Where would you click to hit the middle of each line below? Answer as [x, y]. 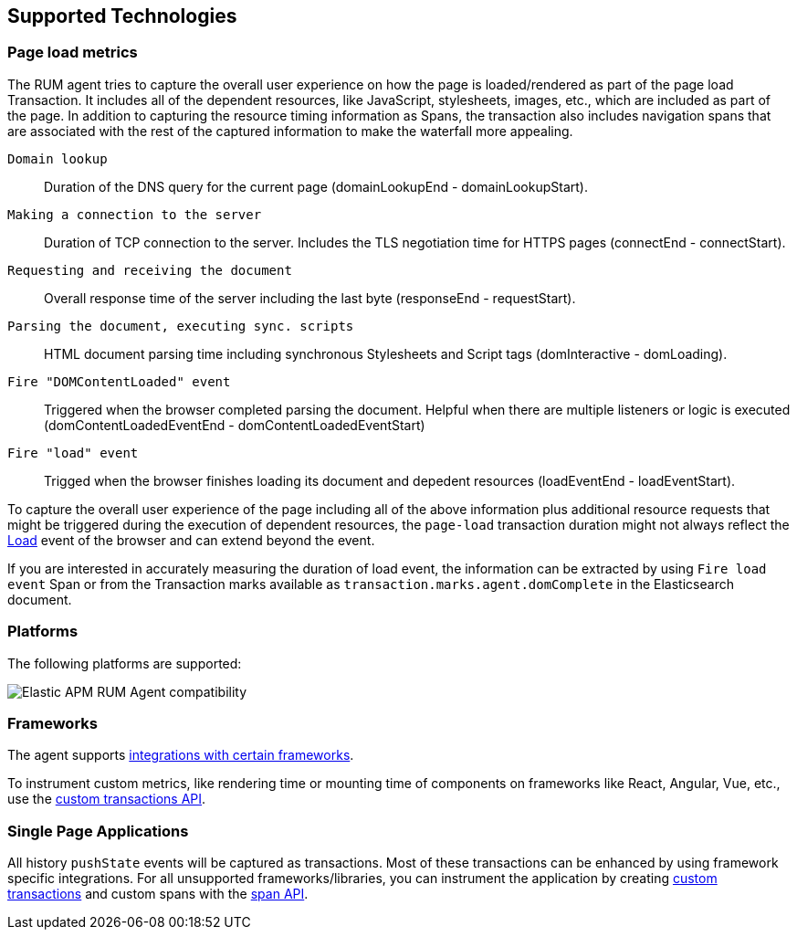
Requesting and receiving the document [150, 270]
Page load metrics [73, 53]
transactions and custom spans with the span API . [158, 894]
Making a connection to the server [135, 214]
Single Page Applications [98, 831]
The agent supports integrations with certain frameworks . [181, 755]
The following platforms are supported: [125, 663]
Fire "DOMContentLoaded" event [119, 381]
